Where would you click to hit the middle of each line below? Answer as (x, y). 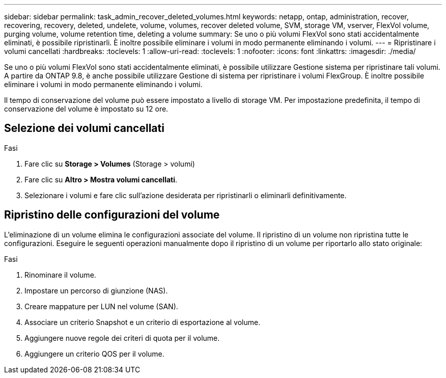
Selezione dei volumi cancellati (84, 128)
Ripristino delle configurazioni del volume (112, 215)
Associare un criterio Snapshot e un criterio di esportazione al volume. (143, 322)
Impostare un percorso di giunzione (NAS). (96, 290)
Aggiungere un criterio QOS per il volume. (94, 354)
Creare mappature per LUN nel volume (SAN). (101, 306)
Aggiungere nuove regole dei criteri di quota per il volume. (122, 338)
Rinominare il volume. (60, 275)
